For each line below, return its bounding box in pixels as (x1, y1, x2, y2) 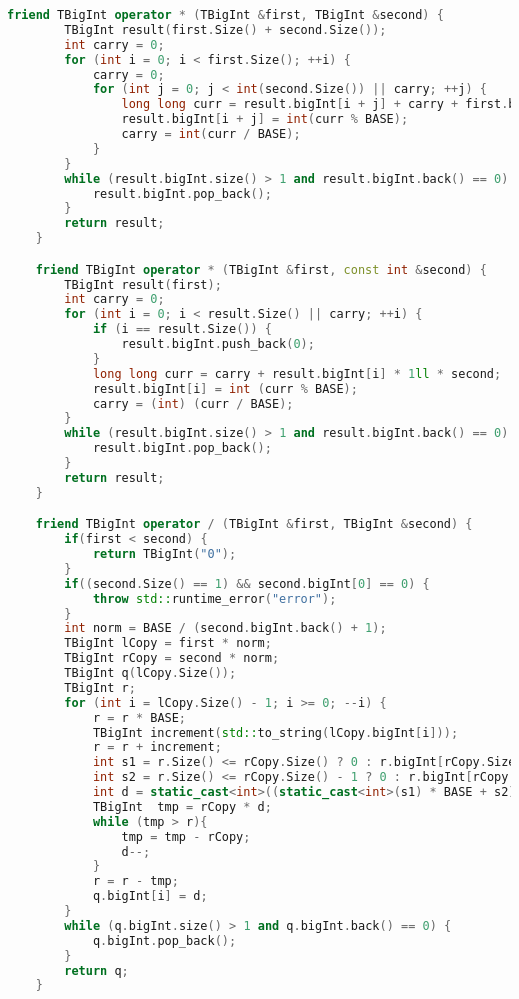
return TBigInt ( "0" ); (92, 547, 237, 562)
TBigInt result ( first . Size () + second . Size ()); (64, 22, 387, 37)
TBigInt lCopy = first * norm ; (64, 636, 272, 651)
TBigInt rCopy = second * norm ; (64, 651, 280, 666)
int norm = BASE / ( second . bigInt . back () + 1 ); (64, 621, 387, 636)
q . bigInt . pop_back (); (92, 933, 237, 948)
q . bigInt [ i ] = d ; (92, 889, 208, 904)
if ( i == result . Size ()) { (92, 322, 272, 337)
